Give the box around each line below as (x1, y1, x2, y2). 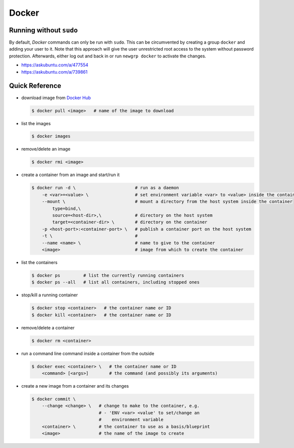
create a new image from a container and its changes (21, 383, 129, 389)
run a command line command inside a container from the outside (21, 350, 154, 356)
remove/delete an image (21, 146, 71, 152)
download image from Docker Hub (21, 95, 91, 101)
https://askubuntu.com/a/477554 (21, 62, 89, 68)
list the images (21, 120, 51, 126)
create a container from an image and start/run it (21, 172, 120, 178)
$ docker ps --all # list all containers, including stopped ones (31, 280, 200, 285)
